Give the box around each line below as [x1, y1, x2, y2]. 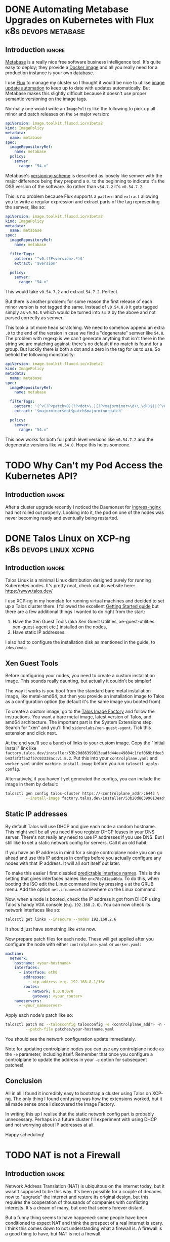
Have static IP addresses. [12, 629, 66, 635]
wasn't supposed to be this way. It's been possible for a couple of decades [5, 1188, 162, 1194]
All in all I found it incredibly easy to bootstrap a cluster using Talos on [5, 1090, 151, 1096]
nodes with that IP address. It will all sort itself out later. [5, 860, 120, 866]
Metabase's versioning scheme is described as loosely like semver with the [5, 172, 163, 178]
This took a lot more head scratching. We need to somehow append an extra [5, 324, 165, 331]
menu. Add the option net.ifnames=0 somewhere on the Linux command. [5, 886, 157, 892]
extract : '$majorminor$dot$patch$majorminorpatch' [14, 408, 123, 413]
